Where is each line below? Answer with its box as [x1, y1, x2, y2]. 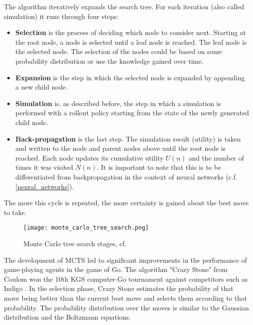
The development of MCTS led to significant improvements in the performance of [4, 254, 247, 265]
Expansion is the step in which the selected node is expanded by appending [15, 72, 245, 82]
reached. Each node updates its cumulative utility [15, 152, 163, 162]
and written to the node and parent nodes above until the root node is [15, 143, 226, 153]
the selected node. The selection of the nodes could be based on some [15, 46, 222, 56]
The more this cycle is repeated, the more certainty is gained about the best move [4, 198, 249, 208]
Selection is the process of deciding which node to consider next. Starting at [15, 27, 246, 37]
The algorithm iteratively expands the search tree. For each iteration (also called [4, 1, 244, 11]
